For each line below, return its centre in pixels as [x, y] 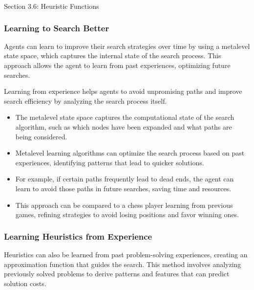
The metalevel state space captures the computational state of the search [125, 117]
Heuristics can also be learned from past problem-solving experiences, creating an [126, 254]
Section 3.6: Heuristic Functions [52, 6]
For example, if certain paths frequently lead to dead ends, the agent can [125, 179]
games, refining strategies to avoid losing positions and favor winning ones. [127, 214]
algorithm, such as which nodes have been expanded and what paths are [124, 126]
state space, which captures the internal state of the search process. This [113, 56]
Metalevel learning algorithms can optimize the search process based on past [130, 153]
